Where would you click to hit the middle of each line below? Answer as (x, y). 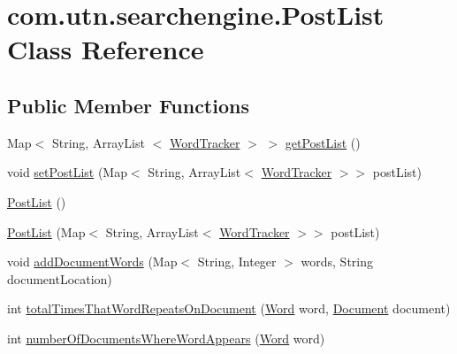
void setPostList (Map (67, 172)
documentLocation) (60, 278)
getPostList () (323, 142)
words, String (337, 262)
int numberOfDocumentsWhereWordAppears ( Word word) (166, 338)
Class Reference (106, 49)
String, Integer (237, 262)
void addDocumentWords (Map (92, 262)
